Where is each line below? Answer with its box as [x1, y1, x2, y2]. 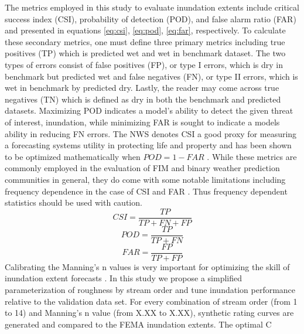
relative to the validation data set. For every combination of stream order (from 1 [5, 295, 298, 307]
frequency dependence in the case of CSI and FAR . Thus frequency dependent [5, 185, 288, 197]
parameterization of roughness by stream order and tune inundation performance [5, 284, 296, 296]
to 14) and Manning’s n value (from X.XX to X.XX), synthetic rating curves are [5, 306, 294, 319]
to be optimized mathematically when [5, 150, 141, 162]
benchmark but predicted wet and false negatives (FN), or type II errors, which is [5, 70, 298, 82]
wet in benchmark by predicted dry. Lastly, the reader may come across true [5, 81, 279, 94]
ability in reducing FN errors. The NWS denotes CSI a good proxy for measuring [5, 127, 297, 139]
